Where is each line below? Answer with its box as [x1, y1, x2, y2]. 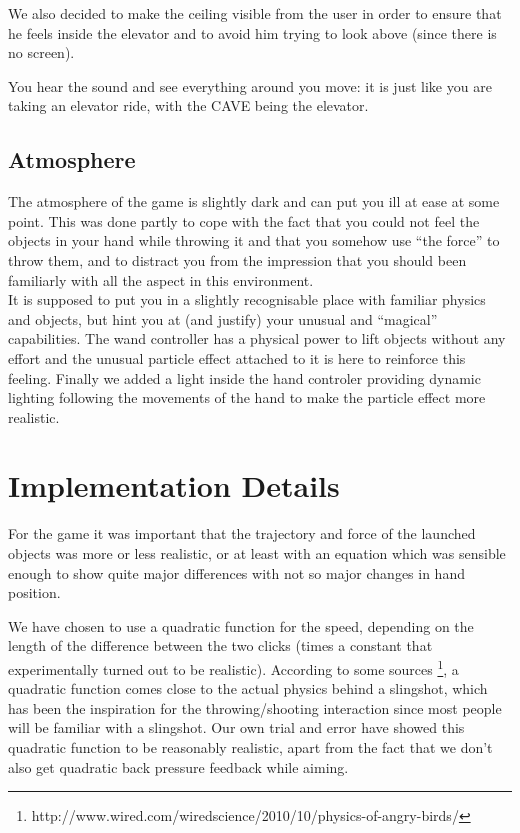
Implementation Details [8, 465, 340, 506]
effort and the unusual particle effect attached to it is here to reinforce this [8, 347, 466, 368]
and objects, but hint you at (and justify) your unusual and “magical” [8, 308, 438, 329]
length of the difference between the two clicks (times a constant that [8, 635, 433, 656]
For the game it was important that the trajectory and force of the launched [8, 523, 476, 544]
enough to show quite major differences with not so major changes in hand [8, 562, 465, 583]
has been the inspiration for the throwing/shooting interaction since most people [8, 697, 502, 718]
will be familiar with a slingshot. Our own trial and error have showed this [8, 717, 465, 738]
